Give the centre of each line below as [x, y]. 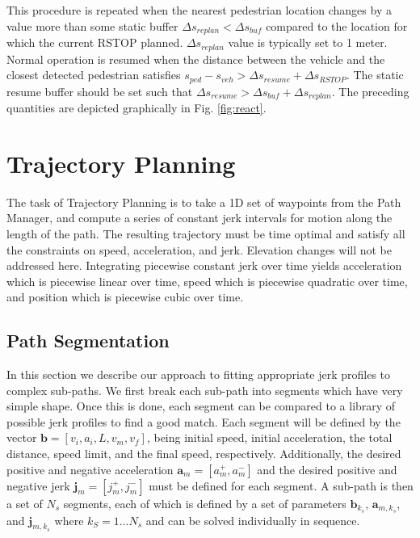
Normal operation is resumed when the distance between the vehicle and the [196, 59]
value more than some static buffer [92, 25]
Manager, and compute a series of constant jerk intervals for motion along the [199, 218]
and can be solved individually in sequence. [253, 520]
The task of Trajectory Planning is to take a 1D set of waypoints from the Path [204, 202]
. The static [375, 75]
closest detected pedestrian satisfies [94, 75]
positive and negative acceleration [90, 469]
